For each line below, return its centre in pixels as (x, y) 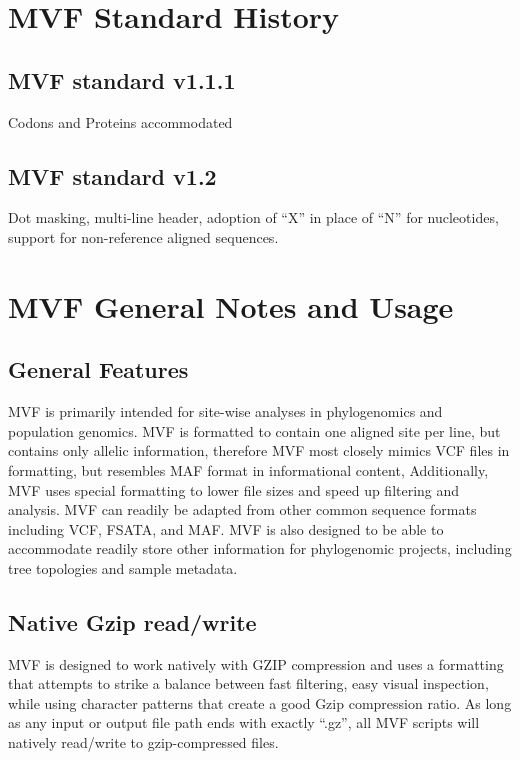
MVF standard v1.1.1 (122, 79)
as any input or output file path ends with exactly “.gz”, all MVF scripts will (244, 722)
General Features (98, 369)
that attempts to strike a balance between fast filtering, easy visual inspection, (248, 683)
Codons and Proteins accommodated (120, 121)
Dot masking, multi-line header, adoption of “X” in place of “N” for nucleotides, (253, 217)
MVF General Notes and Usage (231, 305)
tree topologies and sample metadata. (123, 567)
